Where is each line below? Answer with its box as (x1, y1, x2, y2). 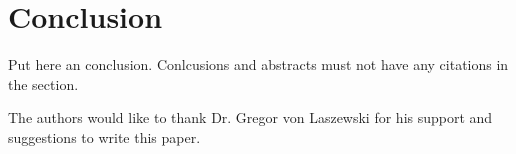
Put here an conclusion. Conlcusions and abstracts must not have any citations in (8, 54, 509, 75)
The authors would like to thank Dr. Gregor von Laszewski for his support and (8, 107, 493, 128)
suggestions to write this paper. (8, 126, 201, 147)
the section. (8, 73, 79, 94)
